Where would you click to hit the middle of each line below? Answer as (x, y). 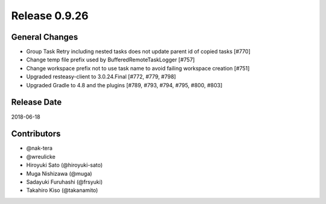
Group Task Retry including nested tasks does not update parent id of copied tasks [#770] (138, 52)
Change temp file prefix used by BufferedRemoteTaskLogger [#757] (110, 60)
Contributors (36, 134)
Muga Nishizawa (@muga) (59, 173)
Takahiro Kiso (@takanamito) (62, 190)
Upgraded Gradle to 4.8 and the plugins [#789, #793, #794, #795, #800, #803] (124, 85)
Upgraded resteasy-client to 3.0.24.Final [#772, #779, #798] (101, 77)
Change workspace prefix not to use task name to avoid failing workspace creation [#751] (138, 68)
